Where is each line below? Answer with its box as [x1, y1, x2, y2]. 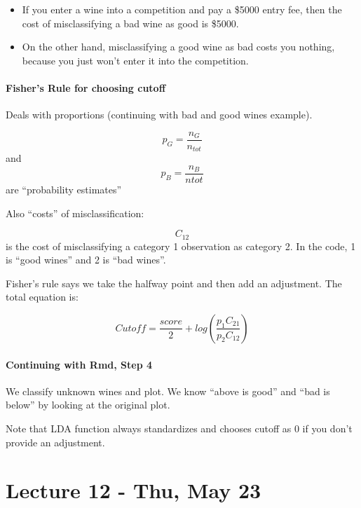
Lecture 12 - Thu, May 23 [6, 476, 261, 504]
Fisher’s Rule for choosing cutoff [6, 80, 166, 95]
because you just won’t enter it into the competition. [22, 53, 249, 67]
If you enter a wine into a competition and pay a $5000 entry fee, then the [22, 2, 342, 16]
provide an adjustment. [6, 434, 105, 449]
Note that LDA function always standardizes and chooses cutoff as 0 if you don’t [6, 420, 353, 435]
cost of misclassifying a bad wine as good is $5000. [22, 15, 239, 30]
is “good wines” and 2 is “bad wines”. [6, 252, 166, 267]
